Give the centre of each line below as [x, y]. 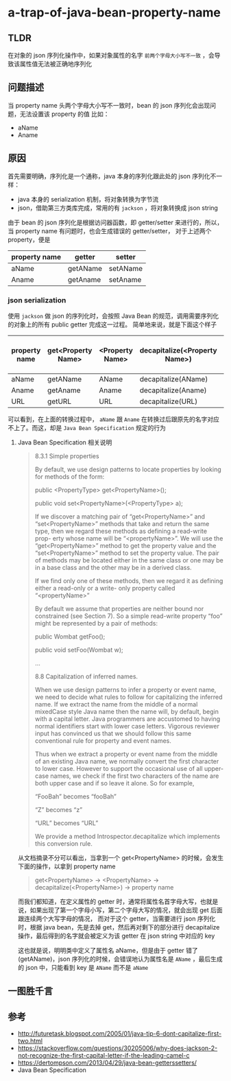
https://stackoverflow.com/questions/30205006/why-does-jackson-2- [118, 1048]
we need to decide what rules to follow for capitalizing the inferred [129, 697]
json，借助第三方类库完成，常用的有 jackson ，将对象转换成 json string [118, 208]
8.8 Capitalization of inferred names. [86, 676]
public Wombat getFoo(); [70, 637]
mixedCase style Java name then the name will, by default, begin [126, 711]
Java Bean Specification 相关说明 [65, 442]
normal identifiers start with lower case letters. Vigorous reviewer [127, 726]
